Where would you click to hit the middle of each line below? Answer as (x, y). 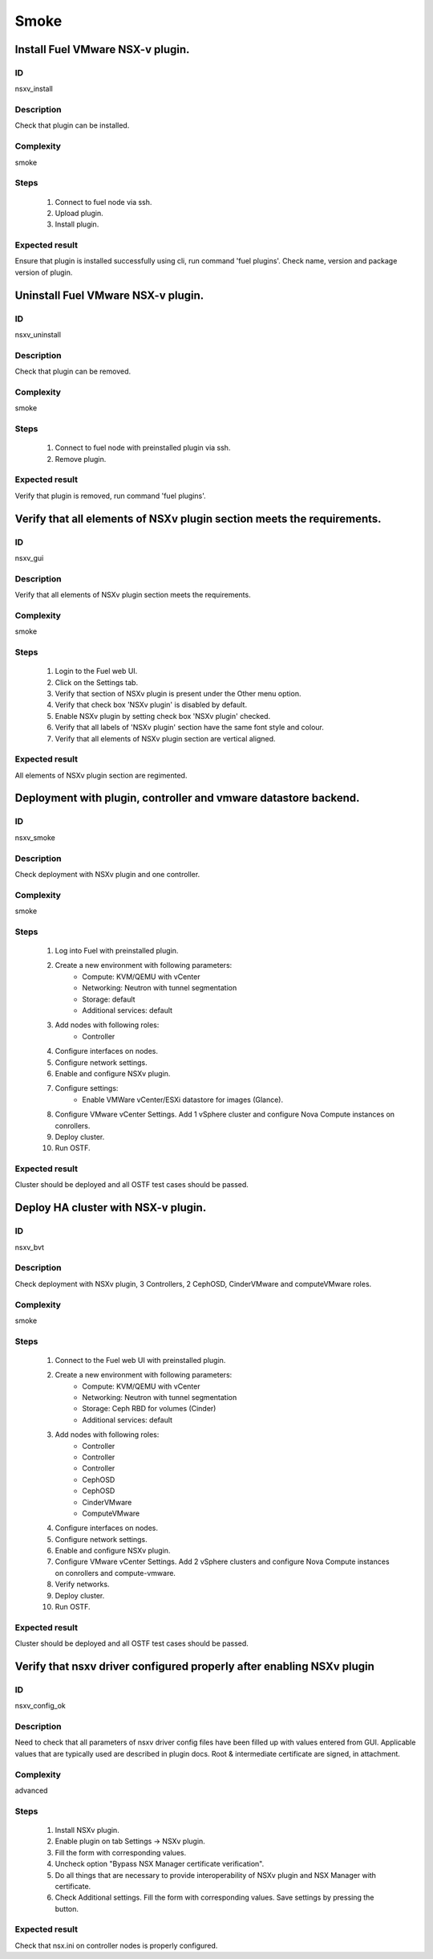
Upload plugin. (79, 213)
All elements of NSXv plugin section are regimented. (101, 775)
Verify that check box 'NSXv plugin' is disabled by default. (151, 705)
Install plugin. (77, 224)
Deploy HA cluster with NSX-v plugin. (111, 1208)
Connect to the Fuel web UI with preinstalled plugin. (140, 1360)
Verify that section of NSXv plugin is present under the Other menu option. (178, 693)
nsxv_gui (29, 557)
